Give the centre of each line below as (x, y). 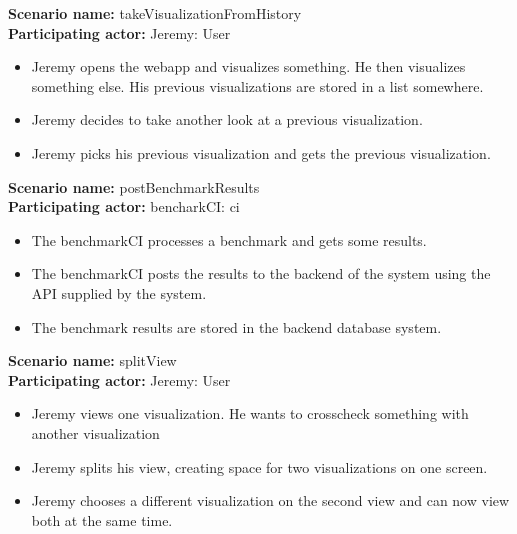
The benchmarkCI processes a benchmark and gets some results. (229, 239)
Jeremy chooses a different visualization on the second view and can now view (270, 500)
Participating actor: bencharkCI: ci (124, 206)
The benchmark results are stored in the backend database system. (236, 326)
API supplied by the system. (119, 292)
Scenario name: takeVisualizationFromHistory (155, 13)
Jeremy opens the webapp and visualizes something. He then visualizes (248, 66)
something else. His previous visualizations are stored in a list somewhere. (257, 85)
